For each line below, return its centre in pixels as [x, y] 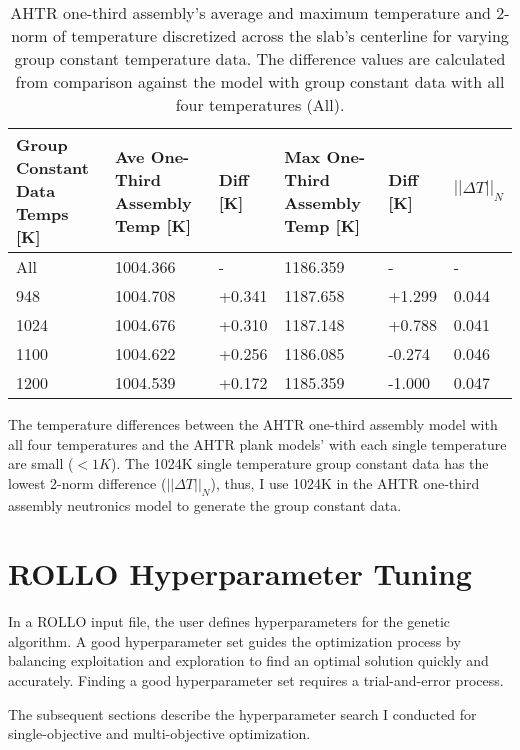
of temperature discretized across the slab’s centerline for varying [280, 35]
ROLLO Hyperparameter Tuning [240, 573]
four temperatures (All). [260, 104]
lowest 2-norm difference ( [87, 482]
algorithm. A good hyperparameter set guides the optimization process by [234, 640]
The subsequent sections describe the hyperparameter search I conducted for [242, 713]
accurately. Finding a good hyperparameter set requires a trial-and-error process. [256, 680]
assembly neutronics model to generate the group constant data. [205, 504]
